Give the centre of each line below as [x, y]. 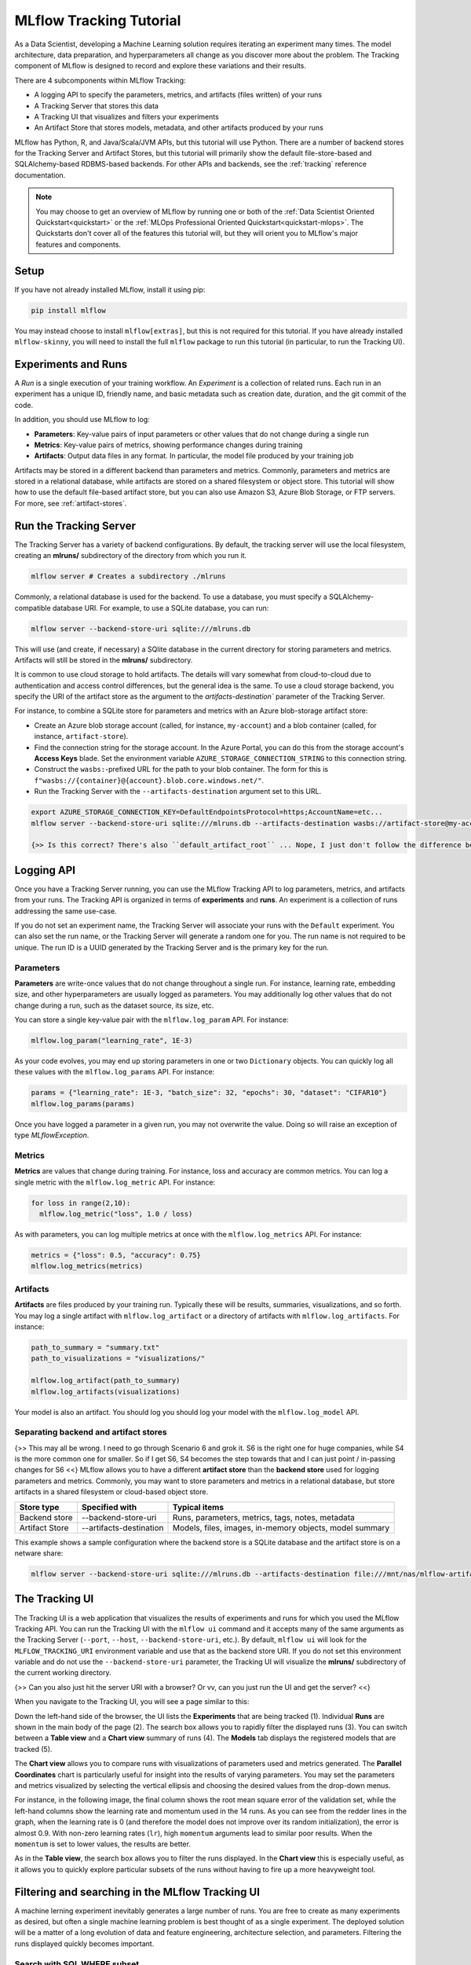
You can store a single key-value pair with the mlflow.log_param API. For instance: [152, 1020]
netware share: [39, 1553]
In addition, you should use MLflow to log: [82, 420]
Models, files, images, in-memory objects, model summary [281, 1527]
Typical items [198, 1507]
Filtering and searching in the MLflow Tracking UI [137, 1892]
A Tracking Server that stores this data [96, 105]
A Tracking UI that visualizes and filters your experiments [126, 116]
